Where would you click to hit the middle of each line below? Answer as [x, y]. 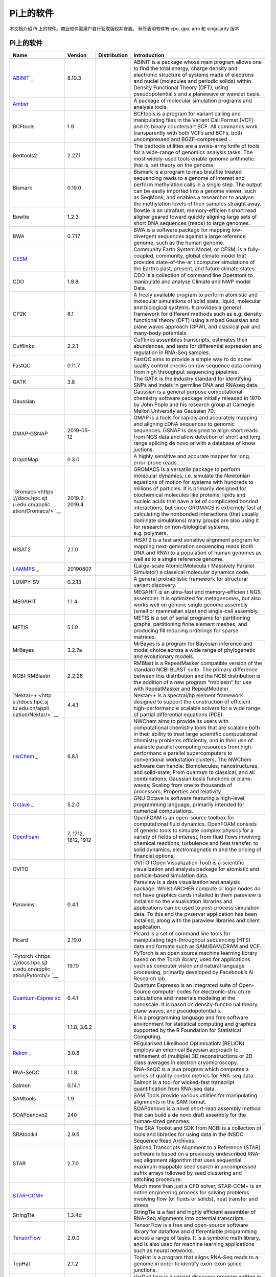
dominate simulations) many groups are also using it [196, 521]
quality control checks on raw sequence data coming [198, 366]
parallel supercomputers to [200, 753]
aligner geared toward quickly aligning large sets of [195, 217]
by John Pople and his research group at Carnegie [194, 405]
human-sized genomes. [162, 1121]
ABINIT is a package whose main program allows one [198, 62]
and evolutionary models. [164, 656]
